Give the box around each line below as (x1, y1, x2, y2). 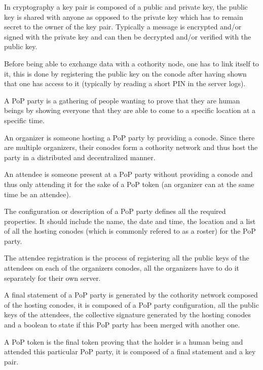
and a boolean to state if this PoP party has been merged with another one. (4, 319, 240, 330)
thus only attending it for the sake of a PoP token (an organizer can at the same (4, 178, 254, 189)
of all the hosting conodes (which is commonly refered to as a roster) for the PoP (4, 226, 256, 236)
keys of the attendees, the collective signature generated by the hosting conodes (4, 309, 251, 320)
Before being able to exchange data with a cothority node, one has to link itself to (4, 58, 259, 68)
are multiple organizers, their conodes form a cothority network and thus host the (4, 142, 258, 153)
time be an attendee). (4, 189, 71, 199)
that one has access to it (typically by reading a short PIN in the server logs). (4, 78, 246, 89)
